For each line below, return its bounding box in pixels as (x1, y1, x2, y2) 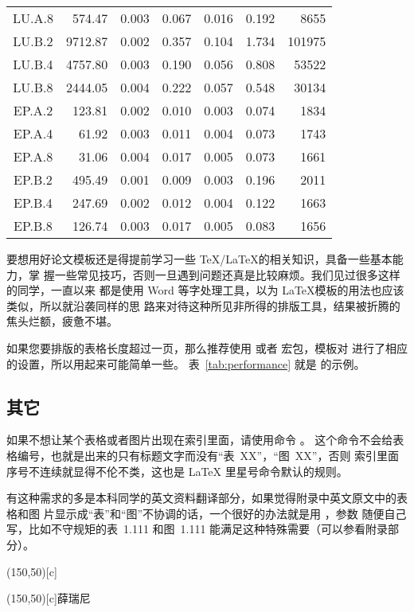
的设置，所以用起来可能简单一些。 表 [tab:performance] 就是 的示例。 (6, 355, 365, 372)
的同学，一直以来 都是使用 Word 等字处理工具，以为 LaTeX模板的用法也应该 (6, 282, 404, 298)
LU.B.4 (13, 55, 53, 73)
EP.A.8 (13, 147, 53, 166)
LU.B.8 (13, 78, 53, 96)
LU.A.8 (13, 9, 53, 27)
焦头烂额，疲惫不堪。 (6, 313, 118, 329)
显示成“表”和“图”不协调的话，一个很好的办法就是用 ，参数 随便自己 (54, 505, 407, 521)
